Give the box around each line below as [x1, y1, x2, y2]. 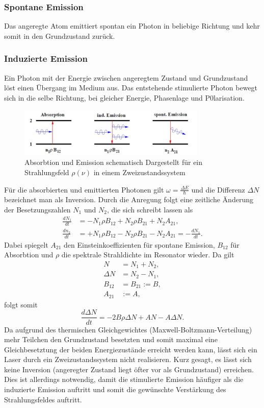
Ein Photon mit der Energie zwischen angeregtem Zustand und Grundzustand [4, 72, 248, 83]
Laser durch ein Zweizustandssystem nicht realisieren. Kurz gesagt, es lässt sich [4, 354, 252, 365]
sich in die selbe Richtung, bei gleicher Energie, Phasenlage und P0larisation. [4, 92, 245, 103]
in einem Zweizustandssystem [93, 166, 186, 177]
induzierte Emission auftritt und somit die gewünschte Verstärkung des [4, 384, 226, 395]
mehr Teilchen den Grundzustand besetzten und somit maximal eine [4, 334, 218, 345]
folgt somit [4, 299, 38, 309]
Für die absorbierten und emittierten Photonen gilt [4, 184, 164, 195]
